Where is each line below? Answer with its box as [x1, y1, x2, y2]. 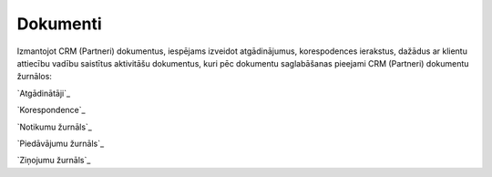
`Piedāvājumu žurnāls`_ [16, 138, 105, 149]
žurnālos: [16, 71, 52, 82]
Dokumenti [16, 14, 102, 34]
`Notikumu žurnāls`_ [16, 121, 93, 132]
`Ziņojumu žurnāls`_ [16, 155, 91, 166]
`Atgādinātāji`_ [16, 88, 71, 99]
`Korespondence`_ [16, 105, 86, 116]
